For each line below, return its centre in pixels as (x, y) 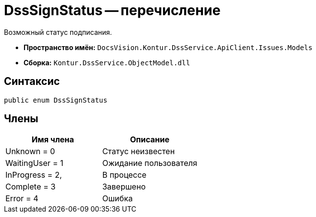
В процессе (124, 175)
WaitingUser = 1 (34, 163)
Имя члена (53, 140)
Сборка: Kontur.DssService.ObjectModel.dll (107, 62)
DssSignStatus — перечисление (112, 10)
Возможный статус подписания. (58, 32)
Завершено (124, 187)
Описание (150, 140)
